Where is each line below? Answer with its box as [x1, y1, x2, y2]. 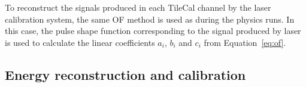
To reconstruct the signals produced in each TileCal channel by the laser [5, 1, 271, 13]
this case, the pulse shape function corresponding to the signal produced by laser [5, 24, 301, 37]
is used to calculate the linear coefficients [5, 36, 155, 48]
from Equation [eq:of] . [204, 36, 286, 48]
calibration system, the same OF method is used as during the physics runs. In [5, 13, 295, 25]
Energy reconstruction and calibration [5, 65, 246, 83]
